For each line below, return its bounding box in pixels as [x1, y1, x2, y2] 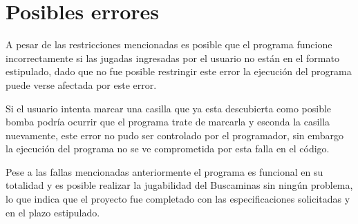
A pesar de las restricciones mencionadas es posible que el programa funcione [6, 37, 332, 52]
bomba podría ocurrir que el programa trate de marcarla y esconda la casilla [6, 114, 330, 129]
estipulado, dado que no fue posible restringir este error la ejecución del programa [6, 64, 352, 79]
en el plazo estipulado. [6, 205, 100, 219]
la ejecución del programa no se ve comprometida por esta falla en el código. [6, 141, 330, 156]
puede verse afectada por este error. [6, 77, 157, 92]
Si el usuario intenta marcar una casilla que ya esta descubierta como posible [6, 101, 332, 115]
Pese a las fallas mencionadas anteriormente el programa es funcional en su [6, 164, 323, 179]
